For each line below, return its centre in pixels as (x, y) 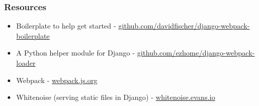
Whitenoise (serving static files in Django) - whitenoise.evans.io (116, 97)
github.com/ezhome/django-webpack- (196, 53)
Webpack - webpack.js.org (57, 80)
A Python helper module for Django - (75, 53)
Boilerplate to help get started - (66, 26)
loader (26, 63)
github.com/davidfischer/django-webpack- (184, 26)
